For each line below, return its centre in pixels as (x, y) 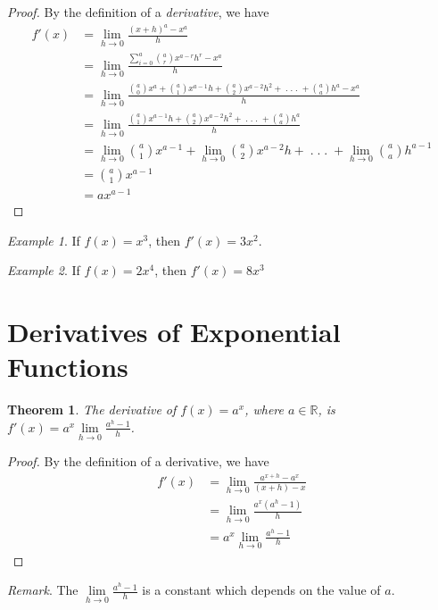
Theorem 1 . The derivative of (92, 409)
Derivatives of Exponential (174, 332)
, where (264, 409)
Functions (68, 367)
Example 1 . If (44, 240)
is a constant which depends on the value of (261, 590)
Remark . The (43, 590)
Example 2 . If (44, 270)
